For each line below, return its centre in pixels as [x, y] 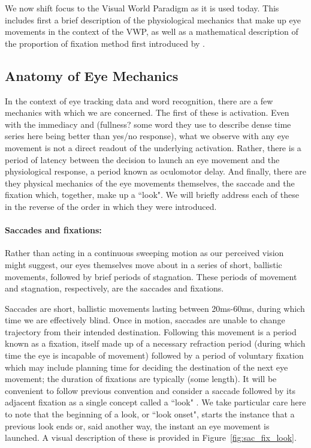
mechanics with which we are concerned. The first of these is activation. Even [147, 112]
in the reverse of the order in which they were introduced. [111, 206]
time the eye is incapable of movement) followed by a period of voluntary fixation [154, 355]
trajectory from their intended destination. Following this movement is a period [151, 331]
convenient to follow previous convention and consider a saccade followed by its [150, 390]
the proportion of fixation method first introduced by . [105, 43]
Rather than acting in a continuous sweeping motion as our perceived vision [144, 253]
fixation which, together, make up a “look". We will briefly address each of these [152, 195]
